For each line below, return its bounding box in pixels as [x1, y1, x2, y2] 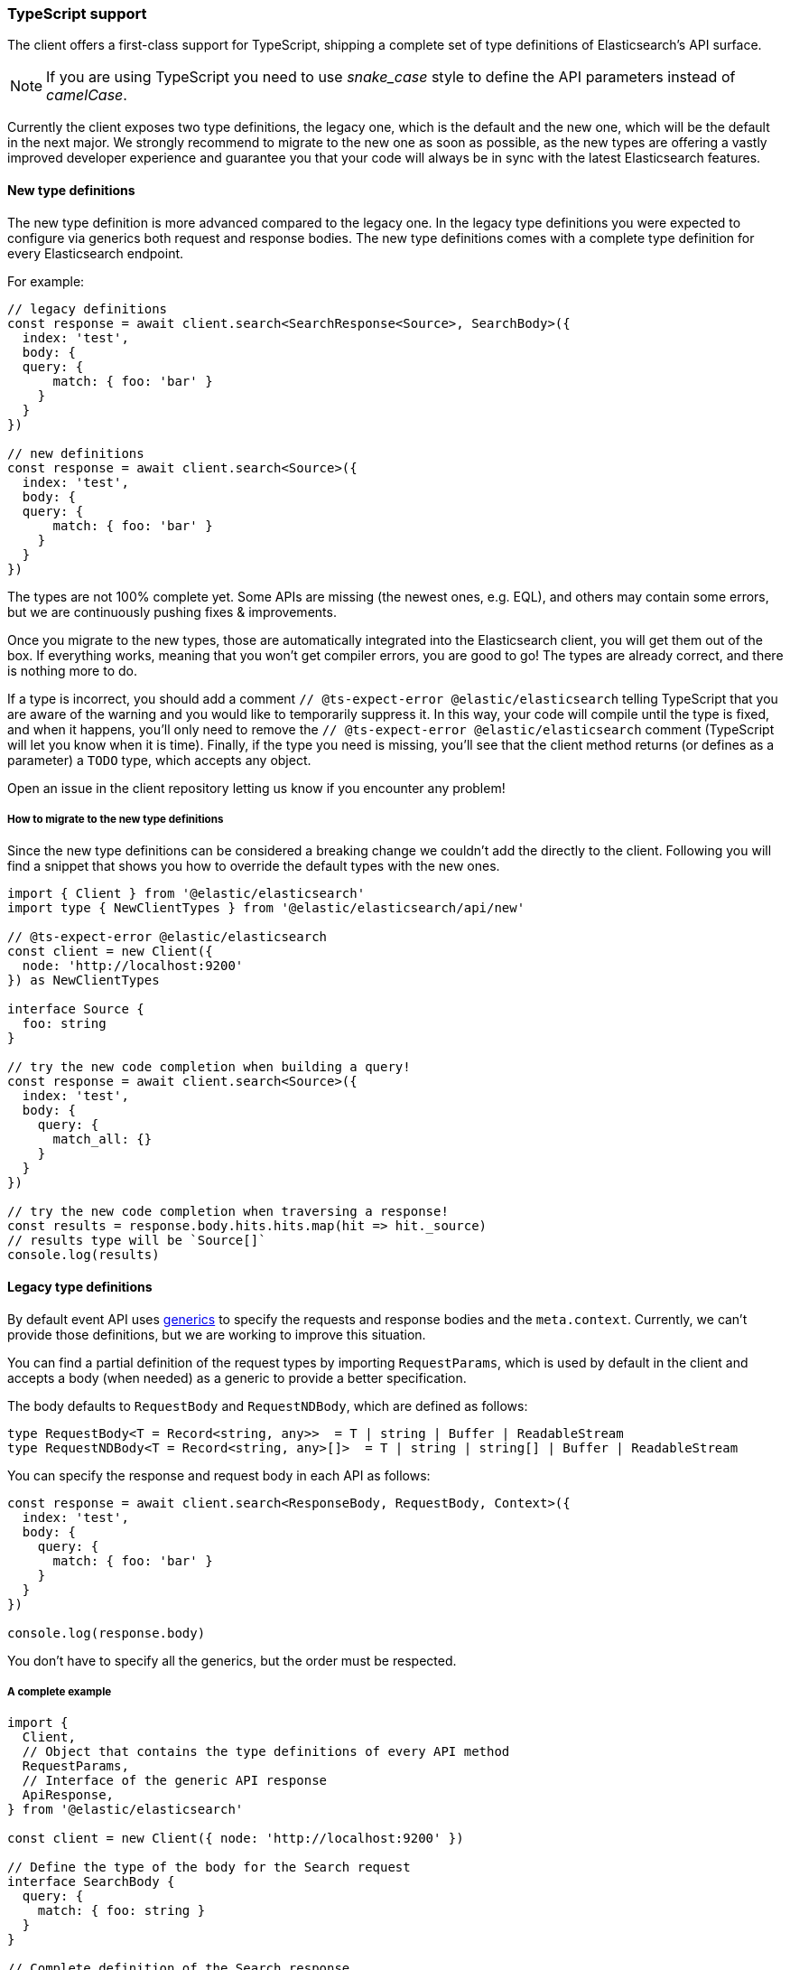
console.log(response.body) [7, 1625, 206, 1640]
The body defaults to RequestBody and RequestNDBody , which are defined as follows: [7, 1397, 528, 1414]
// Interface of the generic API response [22, 1773, 328, 1788]
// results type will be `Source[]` [7, 1233, 266, 1248]
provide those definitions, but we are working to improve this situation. [7, 1326, 426, 1342]
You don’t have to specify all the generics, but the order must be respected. [7, 1652, 457, 1668]
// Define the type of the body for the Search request [7, 1860, 411, 1875]
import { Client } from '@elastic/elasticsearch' [7, 886, 366, 901]
